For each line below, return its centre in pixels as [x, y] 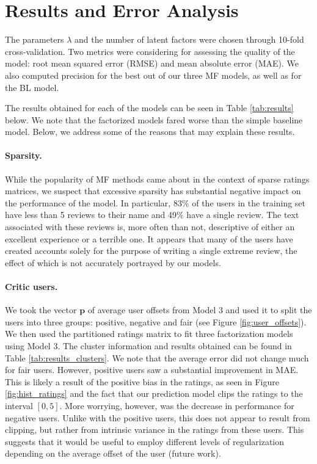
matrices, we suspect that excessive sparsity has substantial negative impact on [153, 191]
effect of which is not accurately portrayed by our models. [113, 262]
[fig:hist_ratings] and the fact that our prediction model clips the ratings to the [154, 393]
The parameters [35, 39]
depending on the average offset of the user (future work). [113, 453]
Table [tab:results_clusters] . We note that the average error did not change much [157, 357]
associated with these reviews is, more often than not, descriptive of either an [150, 227]
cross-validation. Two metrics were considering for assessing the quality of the [150, 51]
